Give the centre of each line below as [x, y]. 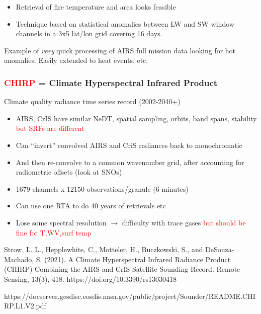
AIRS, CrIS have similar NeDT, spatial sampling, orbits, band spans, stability [136, 118]
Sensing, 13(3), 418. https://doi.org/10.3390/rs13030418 [90, 279]
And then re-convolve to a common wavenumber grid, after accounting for [130, 162]
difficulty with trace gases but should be [184, 222]
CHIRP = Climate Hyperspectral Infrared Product [111, 82]
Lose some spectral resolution [61, 222]
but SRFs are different [50, 128]
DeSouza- [220, 249]
